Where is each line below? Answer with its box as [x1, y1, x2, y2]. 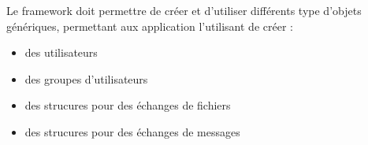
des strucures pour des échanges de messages [24, 123, 240, 139]
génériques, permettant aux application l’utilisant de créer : [6, 17, 293, 34]
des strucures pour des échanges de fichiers [24, 97, 231, 113]
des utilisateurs [24, 44, 98, 61]
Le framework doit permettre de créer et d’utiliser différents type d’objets [6, 2, 362, 18]
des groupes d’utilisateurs [24, 70, 148, 87]
